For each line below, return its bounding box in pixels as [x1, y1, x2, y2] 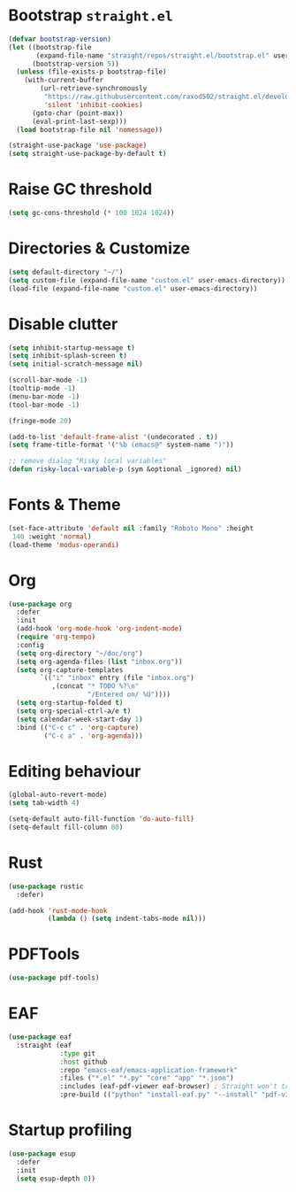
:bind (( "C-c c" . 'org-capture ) [16, 723, 140, 731]
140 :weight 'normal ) [11, 532, 92, 541]
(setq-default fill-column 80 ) [8, 823, 124, 832]
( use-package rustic [8, 882, 85, 891]
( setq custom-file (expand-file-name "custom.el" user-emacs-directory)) [8, 275, 286, 284]
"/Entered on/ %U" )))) [87, 690, 171, 700]
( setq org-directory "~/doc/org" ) [16, 648, 143, 658]
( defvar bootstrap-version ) [8, 35, 112, 43]
